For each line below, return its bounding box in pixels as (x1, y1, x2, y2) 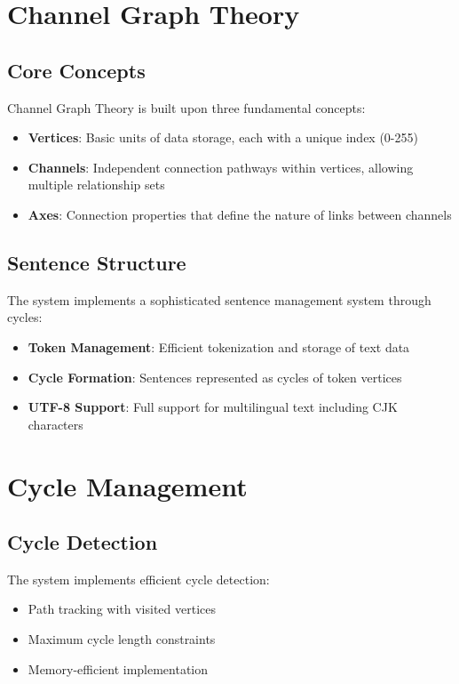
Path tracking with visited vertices (28, 600, 217, 618)
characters (28, 414, 83, 433)
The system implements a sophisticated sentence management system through (7, 290, 431, 309)
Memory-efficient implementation (28, 659, 209, 678)
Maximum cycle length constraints (28, 630, 216, 648)
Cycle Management (7, 467, 248, 503)
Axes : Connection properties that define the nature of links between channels (28, 205, 452, 223)
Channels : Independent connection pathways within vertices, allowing (28, 157, 414, 176)
